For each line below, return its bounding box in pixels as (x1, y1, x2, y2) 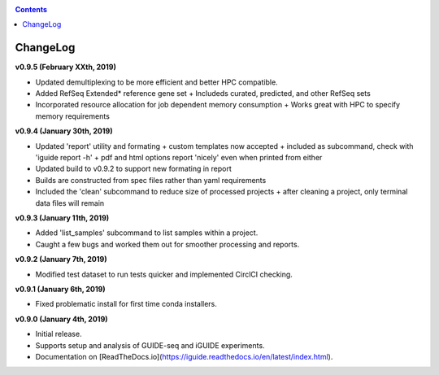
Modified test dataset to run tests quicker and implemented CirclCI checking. (35, 269, 293, 279)
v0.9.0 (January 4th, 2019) (15, 314, 109, 324)
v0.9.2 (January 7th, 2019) (15, 255, 107, 264)
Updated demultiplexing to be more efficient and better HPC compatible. (35, 77, 278, 87)
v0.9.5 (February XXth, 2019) (15, 62, 117, 72)
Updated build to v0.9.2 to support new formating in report (35, 164, 232, 174)
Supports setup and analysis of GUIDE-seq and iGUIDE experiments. (35, 340, 265, 350)
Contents (15, 5, 48, 14)
